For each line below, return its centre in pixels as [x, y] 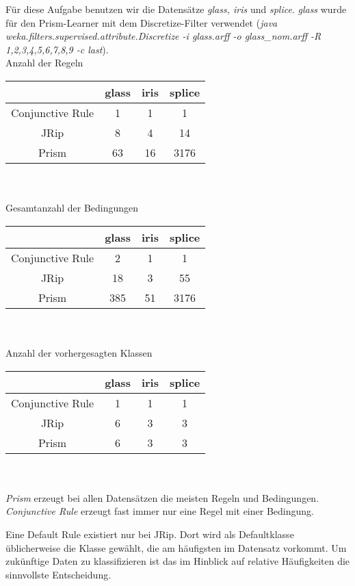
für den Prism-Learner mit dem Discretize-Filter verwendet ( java [142, 22]
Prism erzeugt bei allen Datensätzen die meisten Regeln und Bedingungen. [162, 497]
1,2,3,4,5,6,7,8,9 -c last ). [57, 49]
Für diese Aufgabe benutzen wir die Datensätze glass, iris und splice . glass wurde [176, 9]
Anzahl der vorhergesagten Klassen [79, 352]
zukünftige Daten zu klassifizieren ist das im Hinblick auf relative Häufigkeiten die [178, 561]
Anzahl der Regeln [44, 63]
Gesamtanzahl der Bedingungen [72, 208]
